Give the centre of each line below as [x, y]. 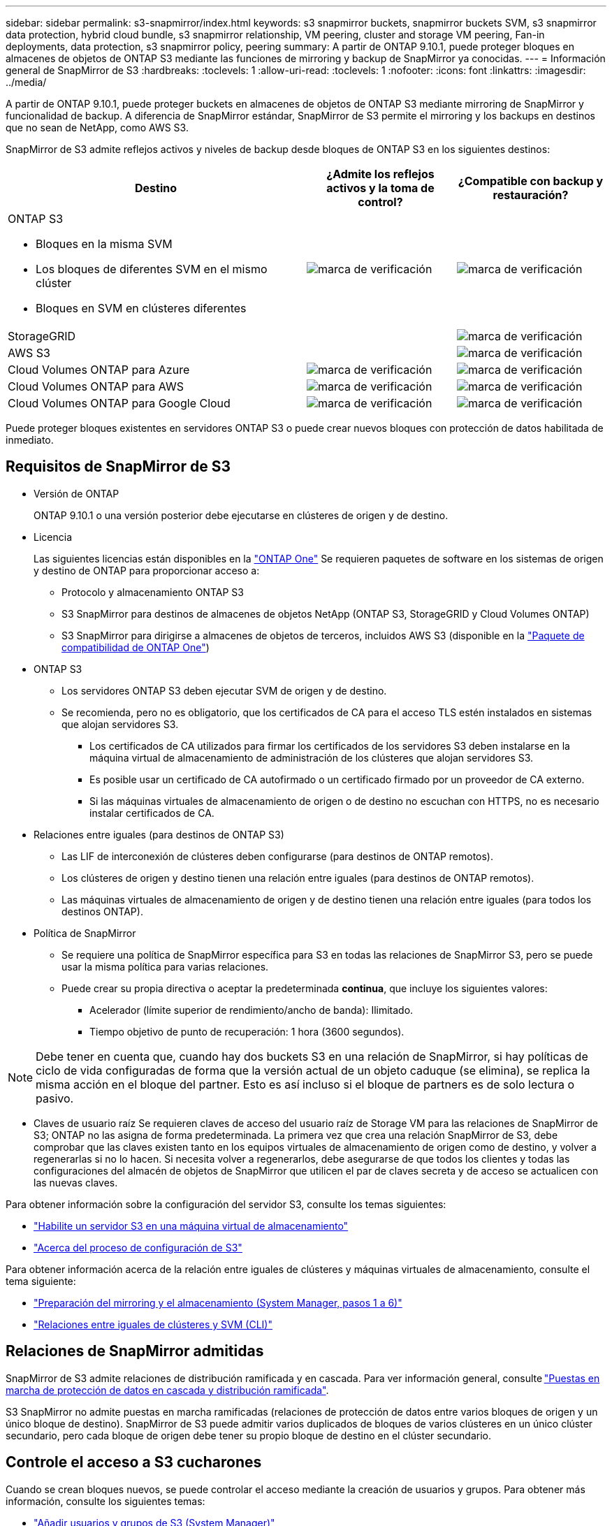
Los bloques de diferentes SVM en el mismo [152, 269]
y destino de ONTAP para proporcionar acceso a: [147, 570]
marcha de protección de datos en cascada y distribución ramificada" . [167, 1390]
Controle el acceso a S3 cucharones [134, 1462]
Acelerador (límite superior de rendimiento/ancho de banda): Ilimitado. [252, 1010]
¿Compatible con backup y [531, 181]
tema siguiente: [41, 1281]
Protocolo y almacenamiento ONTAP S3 [153, 592]
